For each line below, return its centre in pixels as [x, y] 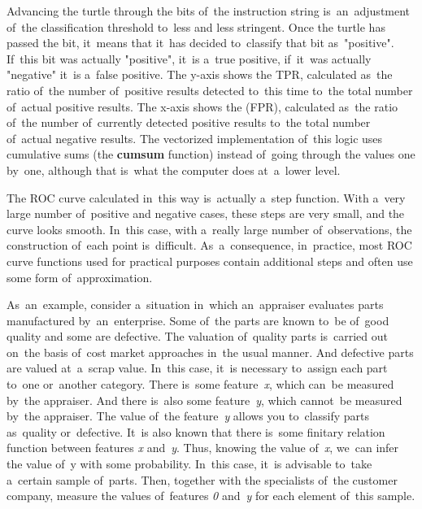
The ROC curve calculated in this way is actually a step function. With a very [206, 197]
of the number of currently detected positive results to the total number [189, 122]
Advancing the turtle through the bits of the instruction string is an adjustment [209, 11]
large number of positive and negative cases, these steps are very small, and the [206, 213]
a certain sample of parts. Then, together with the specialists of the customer [202, 479]
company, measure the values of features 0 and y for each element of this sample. [211, 496]
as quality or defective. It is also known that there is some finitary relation [196, 431]
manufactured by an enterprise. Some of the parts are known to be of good [198, 320]
